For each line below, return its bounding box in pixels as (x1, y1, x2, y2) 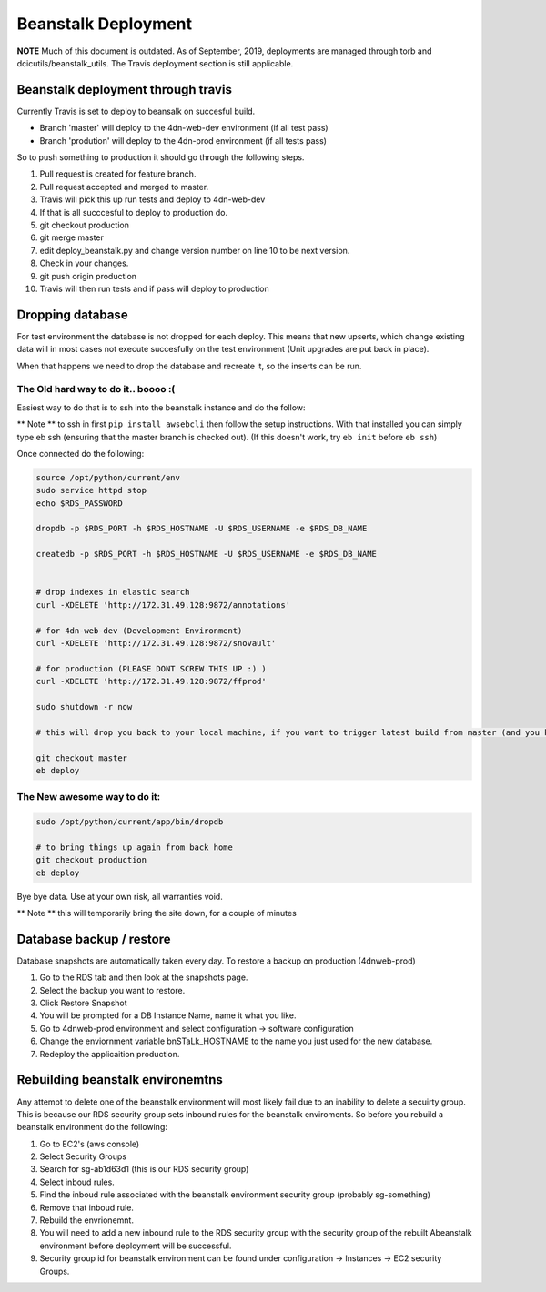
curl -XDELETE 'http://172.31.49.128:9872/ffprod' (35, 676, 268, 687)
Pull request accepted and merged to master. (39, 181, 209, 192)
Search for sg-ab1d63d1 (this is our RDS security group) (39, 1164, 249, 1175)
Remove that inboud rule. (39, 1202, 134, 1213)
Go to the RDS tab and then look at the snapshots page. (39, 972, 248, 983)
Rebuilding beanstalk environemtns (16, 1072, 223, 1087)
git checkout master (35, 752, 127, 763)
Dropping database (16, 307, 128, 322)
